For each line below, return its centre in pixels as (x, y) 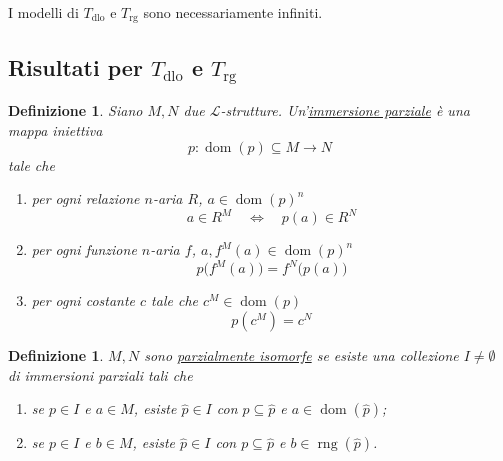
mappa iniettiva (55, 130)
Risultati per (75, 66)
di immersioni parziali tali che (100, 374)
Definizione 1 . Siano (75, 110)
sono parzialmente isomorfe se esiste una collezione (301, 355)
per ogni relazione (85, 198)
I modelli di (43, 12)
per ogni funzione (84, 249)
